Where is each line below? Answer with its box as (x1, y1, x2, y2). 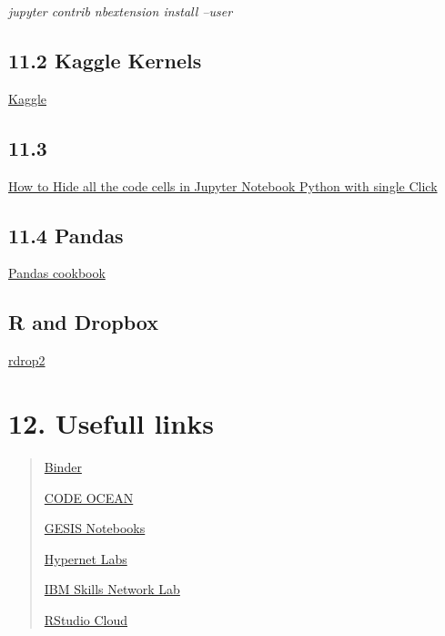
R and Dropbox (8, 308, 158, 336)
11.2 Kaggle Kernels (8, 46, 202, 74)
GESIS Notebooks (44, 518, 146, 538)
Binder (44, 456, 82, 476)
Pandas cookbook (8, 263, 106, 282)
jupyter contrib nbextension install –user (8, 2, 233, 20)
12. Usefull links (8, 404, 214, 441)
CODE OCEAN (44, 487, 134, 507)
